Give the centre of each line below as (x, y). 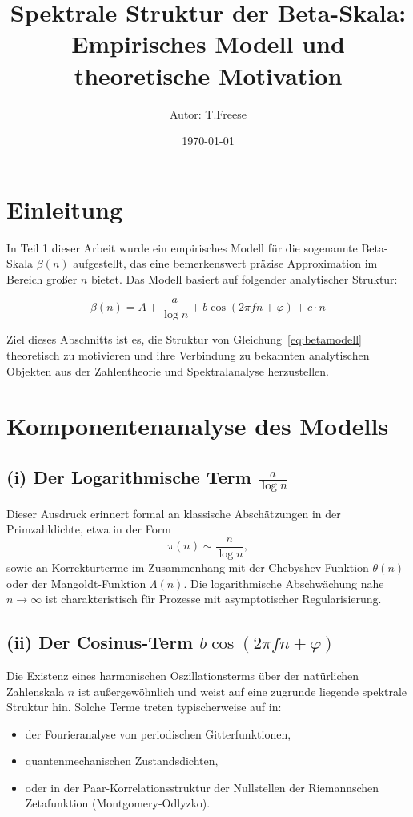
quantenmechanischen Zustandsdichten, (122, 761)
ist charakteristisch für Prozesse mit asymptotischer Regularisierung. (213, 599)
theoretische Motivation (208, 75)
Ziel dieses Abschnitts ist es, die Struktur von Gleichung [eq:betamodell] (184, 339)
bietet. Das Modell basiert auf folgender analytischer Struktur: (244, 278)
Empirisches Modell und (208, 44)
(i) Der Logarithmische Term (129, 477)
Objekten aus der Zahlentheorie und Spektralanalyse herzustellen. (168, 370)
